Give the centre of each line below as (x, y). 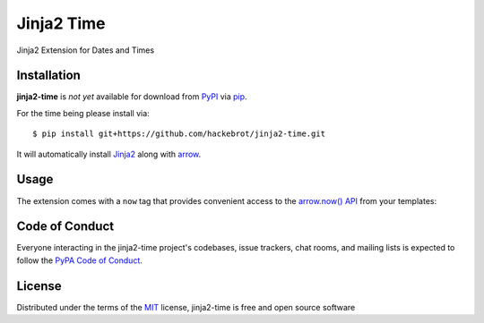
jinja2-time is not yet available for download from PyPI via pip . (132, 97)
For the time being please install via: (83, 113)
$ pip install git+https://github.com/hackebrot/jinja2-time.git (179, 134)
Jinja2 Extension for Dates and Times (86, 50)
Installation (48, 76)
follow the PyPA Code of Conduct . (80, 260)
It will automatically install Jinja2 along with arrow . (109, 154)
